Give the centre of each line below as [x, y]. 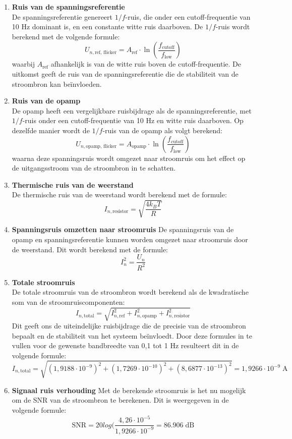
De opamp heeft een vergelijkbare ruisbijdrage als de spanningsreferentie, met [132, 110]
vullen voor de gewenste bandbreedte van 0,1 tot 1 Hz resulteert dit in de [125, 345]
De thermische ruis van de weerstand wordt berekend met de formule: [119, 195]
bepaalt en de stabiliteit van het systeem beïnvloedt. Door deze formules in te [132, 335]
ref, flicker [106, 52]
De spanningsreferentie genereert [62, 16]
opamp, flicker [101, 146]
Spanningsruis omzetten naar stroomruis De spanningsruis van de [123, 229]
